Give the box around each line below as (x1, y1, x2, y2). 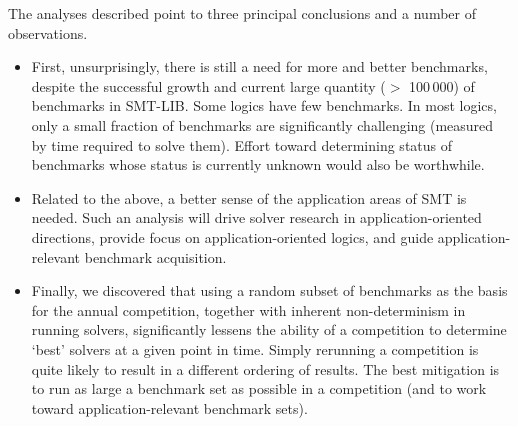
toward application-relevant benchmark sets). (31, 397, 308, 418)
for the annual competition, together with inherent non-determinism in (31, 299, 466, 320)
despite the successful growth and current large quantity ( (31, 75, 386, 96)
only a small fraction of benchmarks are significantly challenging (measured (31, 114, 494, 135)
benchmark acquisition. (84, 246, 227, 267)
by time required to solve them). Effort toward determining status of (31, 134, 453, 155)
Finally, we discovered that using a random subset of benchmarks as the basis (31, 280, 508, 301)
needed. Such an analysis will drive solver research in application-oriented (31, 207, 482, 228)
